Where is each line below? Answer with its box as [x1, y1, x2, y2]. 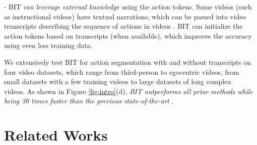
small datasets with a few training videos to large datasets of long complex [4, 76, 231, 87]
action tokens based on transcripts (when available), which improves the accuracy [4, 30, 252, 41]
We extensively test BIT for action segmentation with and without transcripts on [4, 56, 251, 67]
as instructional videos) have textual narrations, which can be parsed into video [4, 11, 246, 21]
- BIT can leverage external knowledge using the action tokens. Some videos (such [4, 1, 252, 11]
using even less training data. [4, 40, 93, 50]
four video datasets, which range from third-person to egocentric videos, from [4, 66, 239, 77]
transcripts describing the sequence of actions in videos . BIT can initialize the [4, 21, 243, 31]
